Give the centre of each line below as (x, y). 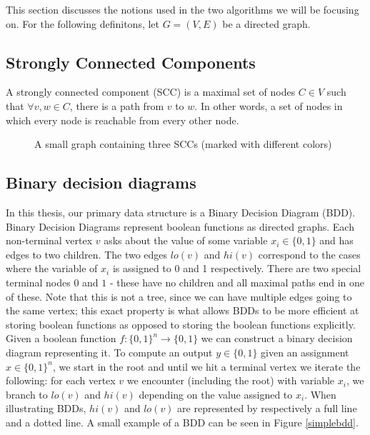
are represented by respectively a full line (267, 408)
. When (320, 394)
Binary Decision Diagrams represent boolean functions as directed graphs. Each (180, 226)
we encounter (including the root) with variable (231, 380)
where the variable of (52, 268)
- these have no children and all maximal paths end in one (237, 282)
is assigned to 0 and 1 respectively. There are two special (237, 268)
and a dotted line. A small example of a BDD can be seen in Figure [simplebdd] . (182, 422)
